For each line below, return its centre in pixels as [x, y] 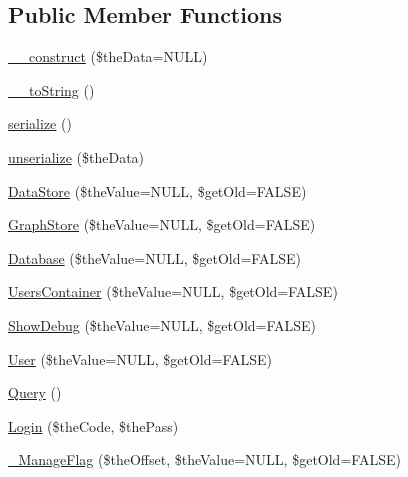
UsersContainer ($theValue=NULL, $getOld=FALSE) [173, 291]
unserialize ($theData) [76, 156]
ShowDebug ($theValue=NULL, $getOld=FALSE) [162, 324]
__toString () [51, 89]
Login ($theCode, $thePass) [93, 425]
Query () [35, 392]
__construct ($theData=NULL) [108, 56]
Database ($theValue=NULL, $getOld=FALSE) [154, 257]
